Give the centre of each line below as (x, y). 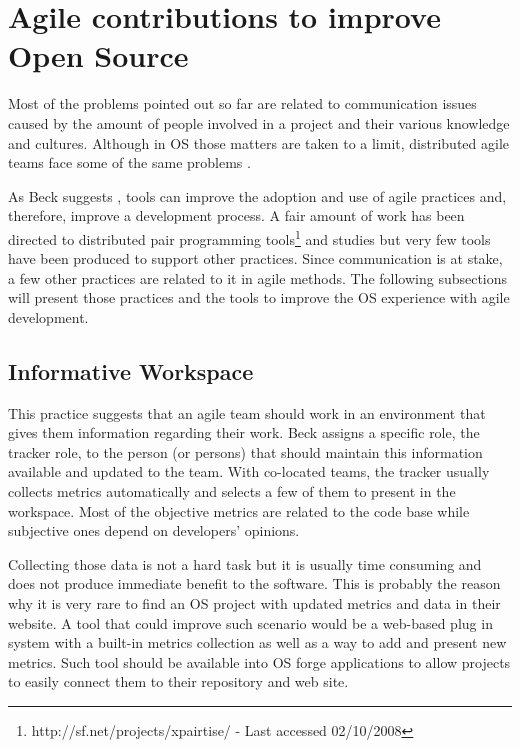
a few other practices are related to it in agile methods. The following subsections (258, 277)
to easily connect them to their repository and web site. (178, 681)
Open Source (98, 55)
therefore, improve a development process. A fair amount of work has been (236, 215)
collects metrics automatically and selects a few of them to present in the (232, 491)
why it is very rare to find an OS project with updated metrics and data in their (254, 603)
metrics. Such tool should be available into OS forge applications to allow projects (259, 661)
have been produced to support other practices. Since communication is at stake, (255, 258)
